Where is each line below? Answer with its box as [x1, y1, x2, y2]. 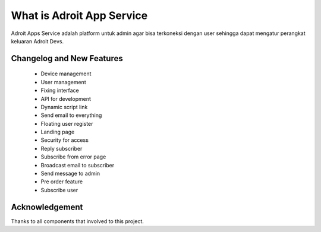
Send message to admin [40, 170, 100, 177]
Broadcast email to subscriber [40, 161, 115, 169]
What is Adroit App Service [11, 9, 148, 22]
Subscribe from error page [40, 153, 106, 160]
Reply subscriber [40, 145, 83, 152]
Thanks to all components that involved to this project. [11, 217, 144, 225]
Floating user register [40, 120, 93, 127]
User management [40, 78, 86, 85]
